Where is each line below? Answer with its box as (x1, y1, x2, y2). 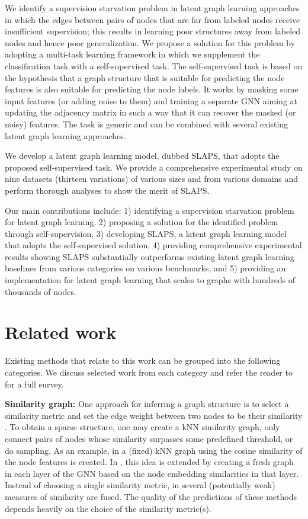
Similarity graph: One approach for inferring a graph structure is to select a (5, 398, 289, 410)
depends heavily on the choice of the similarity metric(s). (5, 502, 211, 514)
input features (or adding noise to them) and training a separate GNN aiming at (5, 94, 298, 107)
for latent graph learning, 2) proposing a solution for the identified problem (5, 216, 278, 228)
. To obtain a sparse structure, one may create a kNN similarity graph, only (5, 421, 280, 433)
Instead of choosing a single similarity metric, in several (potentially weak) (5, 479, 275, 491)
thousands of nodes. (5, 285, 76, 297)
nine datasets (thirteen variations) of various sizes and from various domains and (5, 172, 299, 185)
